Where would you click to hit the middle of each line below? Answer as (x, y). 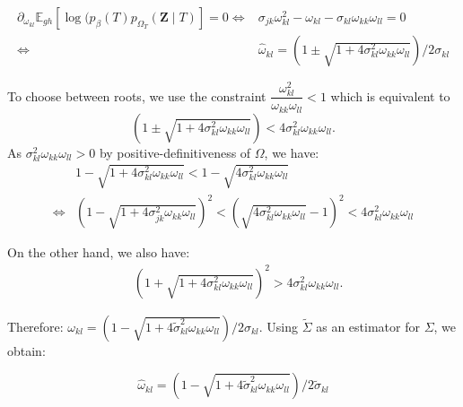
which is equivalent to (390, 95)
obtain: (26, 350)
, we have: (292, 152)
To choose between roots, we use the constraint (137, 95)
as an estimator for (368, 326)
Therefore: (35, 326)
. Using (278, 326)
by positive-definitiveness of (175, 152)
